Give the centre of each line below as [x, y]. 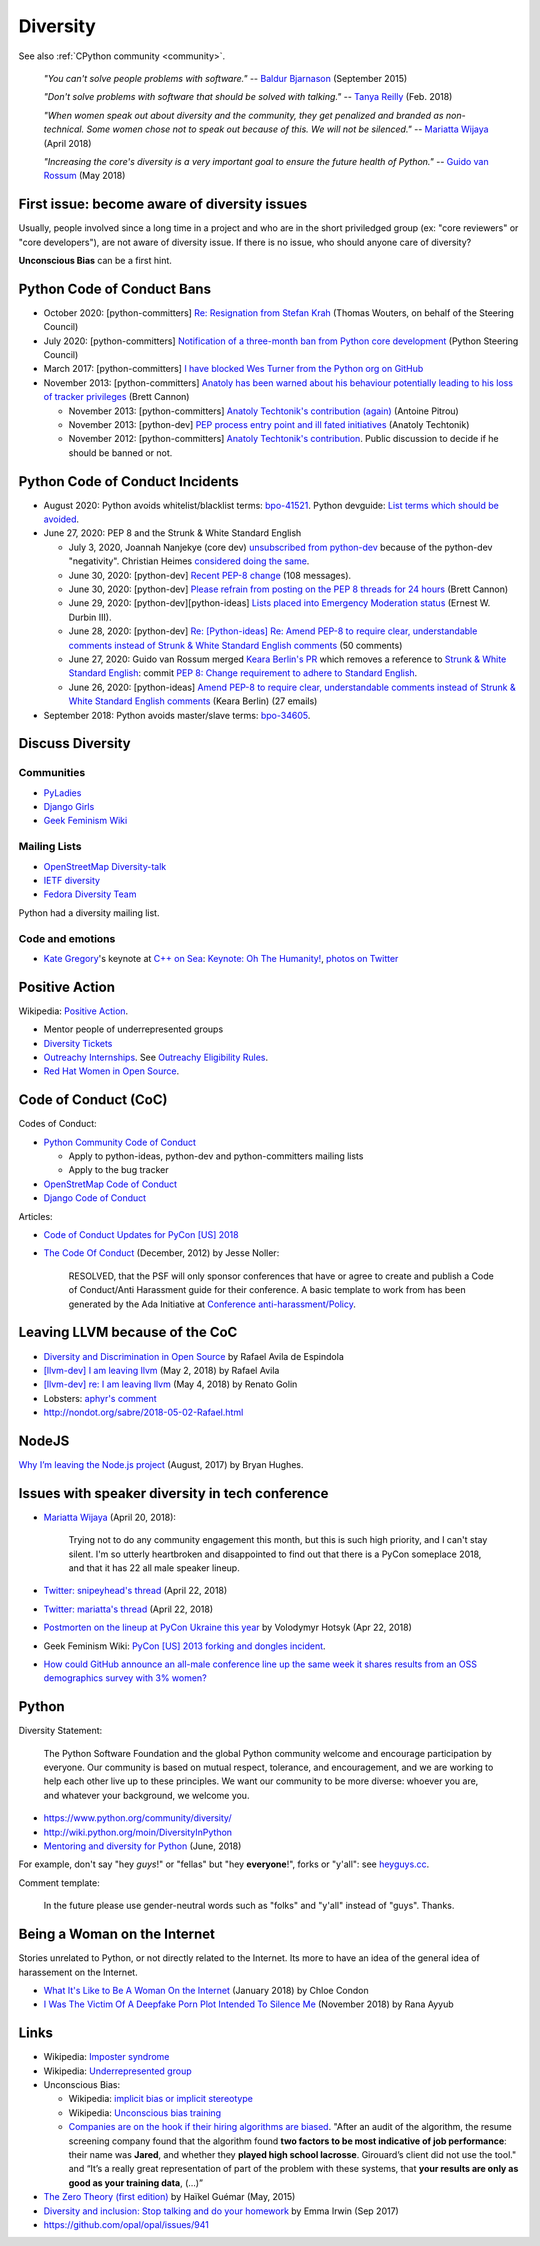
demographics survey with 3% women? [125, 1678]
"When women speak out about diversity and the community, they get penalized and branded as [243, 115]
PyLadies [62, 792]
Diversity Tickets [78, 1043]
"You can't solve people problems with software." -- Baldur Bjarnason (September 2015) [225, 78]
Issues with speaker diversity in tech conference [173, 1493]
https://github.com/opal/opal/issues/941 [126, 2224]
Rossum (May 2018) [84, 176]
